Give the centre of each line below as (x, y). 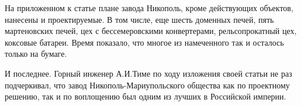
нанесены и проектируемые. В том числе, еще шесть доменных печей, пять (139, 19)
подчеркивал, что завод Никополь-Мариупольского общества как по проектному (147, 85)
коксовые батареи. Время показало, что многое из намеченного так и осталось (144, 42)
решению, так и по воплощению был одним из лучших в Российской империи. (146, 96)
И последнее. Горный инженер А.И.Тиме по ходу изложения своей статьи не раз (148, 73)
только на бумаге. (36, 54)
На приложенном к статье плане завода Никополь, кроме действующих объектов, (149, 8)
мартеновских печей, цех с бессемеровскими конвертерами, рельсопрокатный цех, (151, 31)
